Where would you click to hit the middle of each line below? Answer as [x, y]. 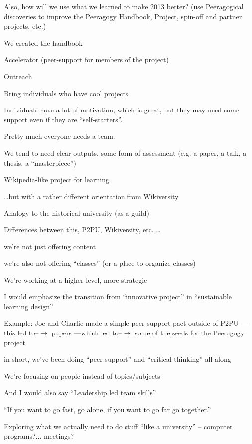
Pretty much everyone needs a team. [60, 136]
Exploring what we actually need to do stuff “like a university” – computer [118, 426]
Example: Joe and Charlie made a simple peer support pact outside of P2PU [121, 323]
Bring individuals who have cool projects [66, 93]
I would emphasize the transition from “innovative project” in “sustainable [118, 296]
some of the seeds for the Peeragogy [190, 333]
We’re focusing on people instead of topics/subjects [82, 376]
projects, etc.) [25, 26]
